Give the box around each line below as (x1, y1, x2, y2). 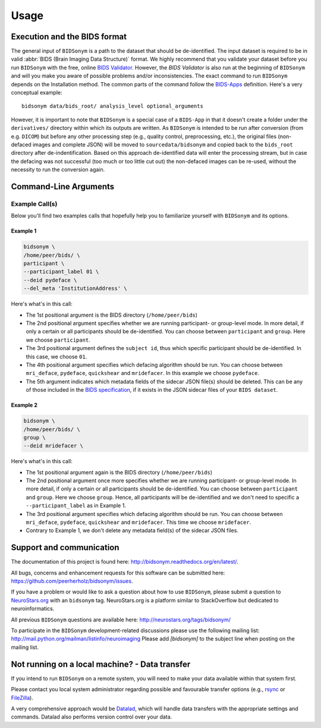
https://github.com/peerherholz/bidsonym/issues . (11, 577, 133, 585)
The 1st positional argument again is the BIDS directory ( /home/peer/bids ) (26, 468, 213, 476)
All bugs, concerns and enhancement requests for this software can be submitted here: (11, 569, 225, 576)
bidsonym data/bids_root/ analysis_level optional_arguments (21, 103, 203, 110)
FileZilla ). (11, 694, 34, 701)
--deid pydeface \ (23, 277, 77, 283)
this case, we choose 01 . (26, 353, 87, 360)
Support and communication (11, 542, 119, 553)
